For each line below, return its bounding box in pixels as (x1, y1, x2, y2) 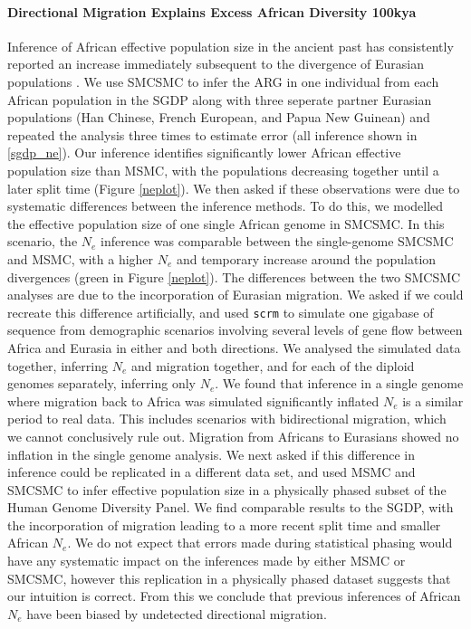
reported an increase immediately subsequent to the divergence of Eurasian (7, 54, 424, 73)
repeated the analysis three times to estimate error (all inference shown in (7, 125, 418, 144)
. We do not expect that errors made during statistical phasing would (67, 533, 453, 552)
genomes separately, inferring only (7, 374, 196, 393)
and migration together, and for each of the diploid (130, 356, 415, 375)
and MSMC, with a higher (7, 249, 154, 268)
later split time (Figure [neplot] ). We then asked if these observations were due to (7, 178, 460, 197)
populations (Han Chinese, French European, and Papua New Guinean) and (7, 108, 430, 127)
